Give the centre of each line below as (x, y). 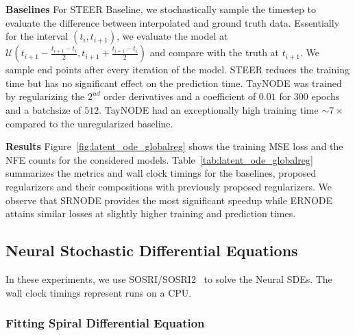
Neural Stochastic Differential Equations (152, 250)
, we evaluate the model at (172, 36)
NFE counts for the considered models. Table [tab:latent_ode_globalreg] (159, 159)
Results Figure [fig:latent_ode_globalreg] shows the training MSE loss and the (174, 146)
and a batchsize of (44, 109)
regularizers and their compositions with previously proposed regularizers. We (169, 186)
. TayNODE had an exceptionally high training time (209, 109)
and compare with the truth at (215, 52)
